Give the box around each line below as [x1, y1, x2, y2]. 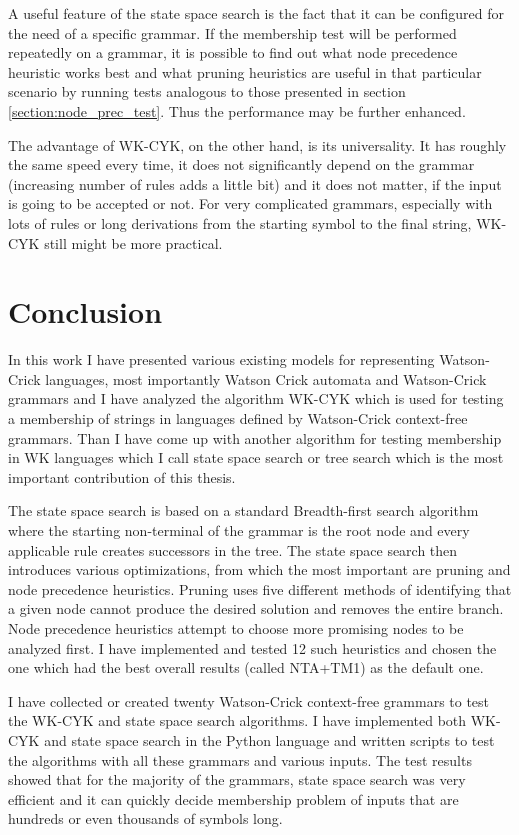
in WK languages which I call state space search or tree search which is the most [8, 447, 504, 468]
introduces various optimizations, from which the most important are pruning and [8, 559, 511, 580]
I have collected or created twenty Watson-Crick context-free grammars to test [8, 690, 490, 711]
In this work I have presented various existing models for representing [8, 349, 435, 370]
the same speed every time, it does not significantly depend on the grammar [8, 154, 475, 175]
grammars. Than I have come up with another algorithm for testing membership [8, 427, 502, 448]
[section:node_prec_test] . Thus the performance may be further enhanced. [8, 100, 466, 121]
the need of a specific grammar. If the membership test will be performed [8, 22, 457, 43]
